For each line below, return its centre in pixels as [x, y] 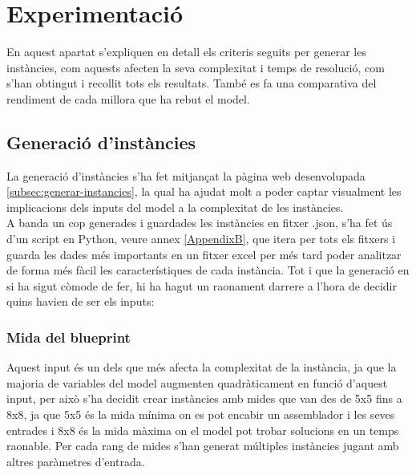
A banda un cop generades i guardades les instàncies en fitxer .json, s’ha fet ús [200, 223]
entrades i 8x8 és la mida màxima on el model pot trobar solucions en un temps [203, 430]
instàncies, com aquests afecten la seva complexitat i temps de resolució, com [196, 67]
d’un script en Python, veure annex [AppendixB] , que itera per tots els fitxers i [201, 239]
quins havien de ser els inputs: [81, 301]
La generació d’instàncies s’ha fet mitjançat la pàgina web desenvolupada [186, 175]
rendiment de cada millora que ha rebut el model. [128, 98]
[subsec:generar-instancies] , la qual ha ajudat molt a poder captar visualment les [204, 191]
